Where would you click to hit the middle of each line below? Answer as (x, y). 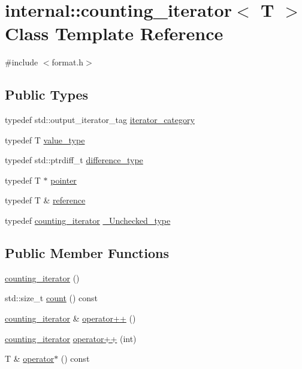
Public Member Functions (87, 253)
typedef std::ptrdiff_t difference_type (74, 160)
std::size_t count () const (52, 298)
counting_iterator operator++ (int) (71, 338)
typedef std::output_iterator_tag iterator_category (100, 120)
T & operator (30, 358)
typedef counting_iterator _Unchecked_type (88, 220)
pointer (64, 180)
